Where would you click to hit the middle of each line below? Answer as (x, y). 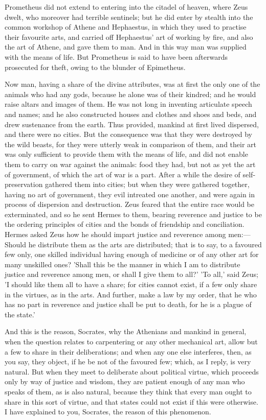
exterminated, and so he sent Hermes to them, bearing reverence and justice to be (133, 214)
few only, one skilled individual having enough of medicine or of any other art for (132, 254)
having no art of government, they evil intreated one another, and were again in (130, 194)
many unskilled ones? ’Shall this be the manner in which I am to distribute (123, 264)
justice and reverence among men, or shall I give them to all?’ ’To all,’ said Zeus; (131, 274)
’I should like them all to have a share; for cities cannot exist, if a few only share (131, 284)
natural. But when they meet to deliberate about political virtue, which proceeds (132, 371)
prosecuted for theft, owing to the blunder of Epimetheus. (95, 67)
